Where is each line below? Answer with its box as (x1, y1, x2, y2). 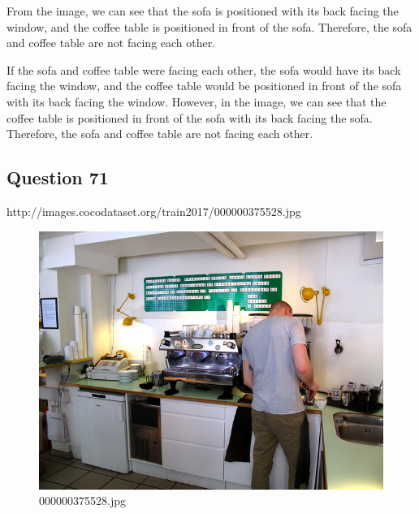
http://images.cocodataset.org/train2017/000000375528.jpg (6, 202, 301, 219)
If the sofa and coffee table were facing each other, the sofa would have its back (6, 61, 401, 78)
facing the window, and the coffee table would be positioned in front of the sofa (6, 77, 402, 94)
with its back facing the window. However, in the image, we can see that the (6, 93, 387, 110)
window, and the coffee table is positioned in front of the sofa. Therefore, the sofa (6, 18, 413, 35)
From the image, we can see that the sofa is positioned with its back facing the (6, 2, 399, 19)
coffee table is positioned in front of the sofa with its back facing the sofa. (6, 109, 373, 126)
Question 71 (6, 165, 109, 190)
